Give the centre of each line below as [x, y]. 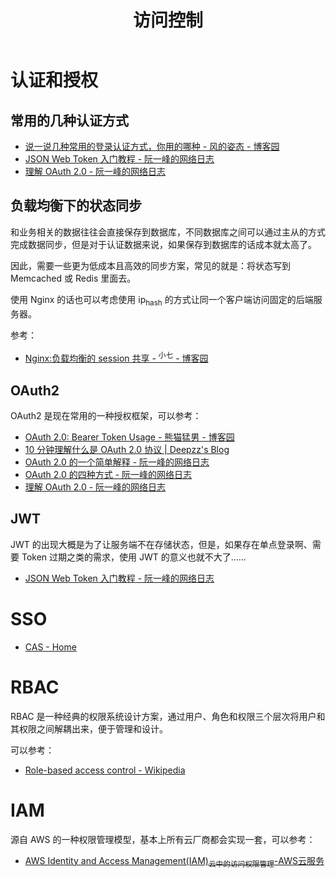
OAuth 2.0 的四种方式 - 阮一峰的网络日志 [108, 475]
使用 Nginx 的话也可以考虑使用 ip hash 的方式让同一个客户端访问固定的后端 [162, 300]
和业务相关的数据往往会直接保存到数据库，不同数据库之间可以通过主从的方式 [168, 232]
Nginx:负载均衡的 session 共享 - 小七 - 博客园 [116, 358]
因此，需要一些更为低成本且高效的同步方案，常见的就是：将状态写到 [150, 265]
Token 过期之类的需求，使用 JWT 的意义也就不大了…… [134, 557]
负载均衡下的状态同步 [76, 206]
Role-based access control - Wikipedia [105, 770]
